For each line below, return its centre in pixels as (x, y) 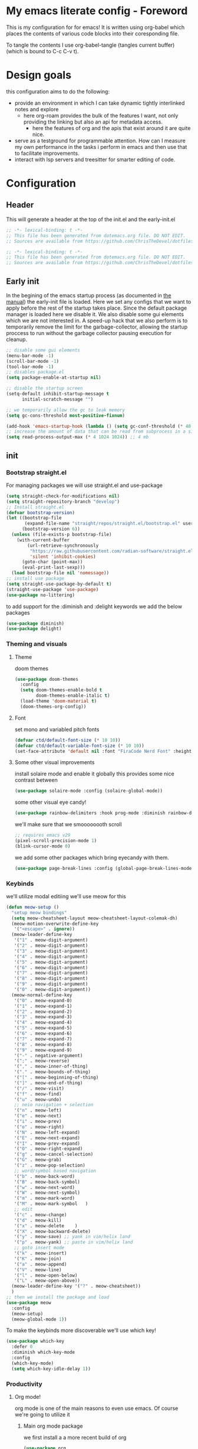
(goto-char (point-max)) (52, 562)
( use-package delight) (34, 629)
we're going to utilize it (42, 1415)
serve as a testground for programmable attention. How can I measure (100, 141)
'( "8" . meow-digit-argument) (51, 979)
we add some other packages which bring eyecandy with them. (92, 857)
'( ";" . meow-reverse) (42, 1061)
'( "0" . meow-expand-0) (43, 1000)
